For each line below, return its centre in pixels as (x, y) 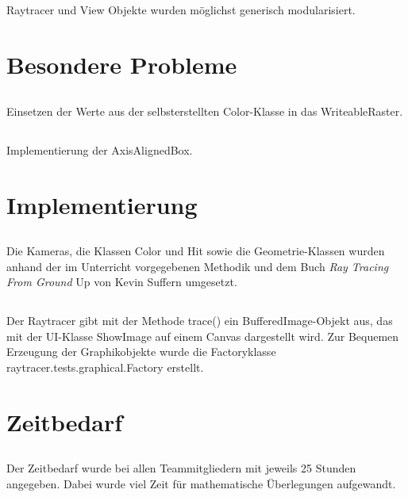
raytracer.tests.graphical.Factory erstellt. (105, 367)
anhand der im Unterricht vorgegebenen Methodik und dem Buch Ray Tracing (198, 266)
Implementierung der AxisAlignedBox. (100, 149)
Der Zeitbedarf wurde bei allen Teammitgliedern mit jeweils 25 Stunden (181, 468)
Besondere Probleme (122, 65)
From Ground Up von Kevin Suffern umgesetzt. (122, 282)
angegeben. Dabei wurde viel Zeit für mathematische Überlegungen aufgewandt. (201, 484)
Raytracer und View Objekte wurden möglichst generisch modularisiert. (181, 10)
